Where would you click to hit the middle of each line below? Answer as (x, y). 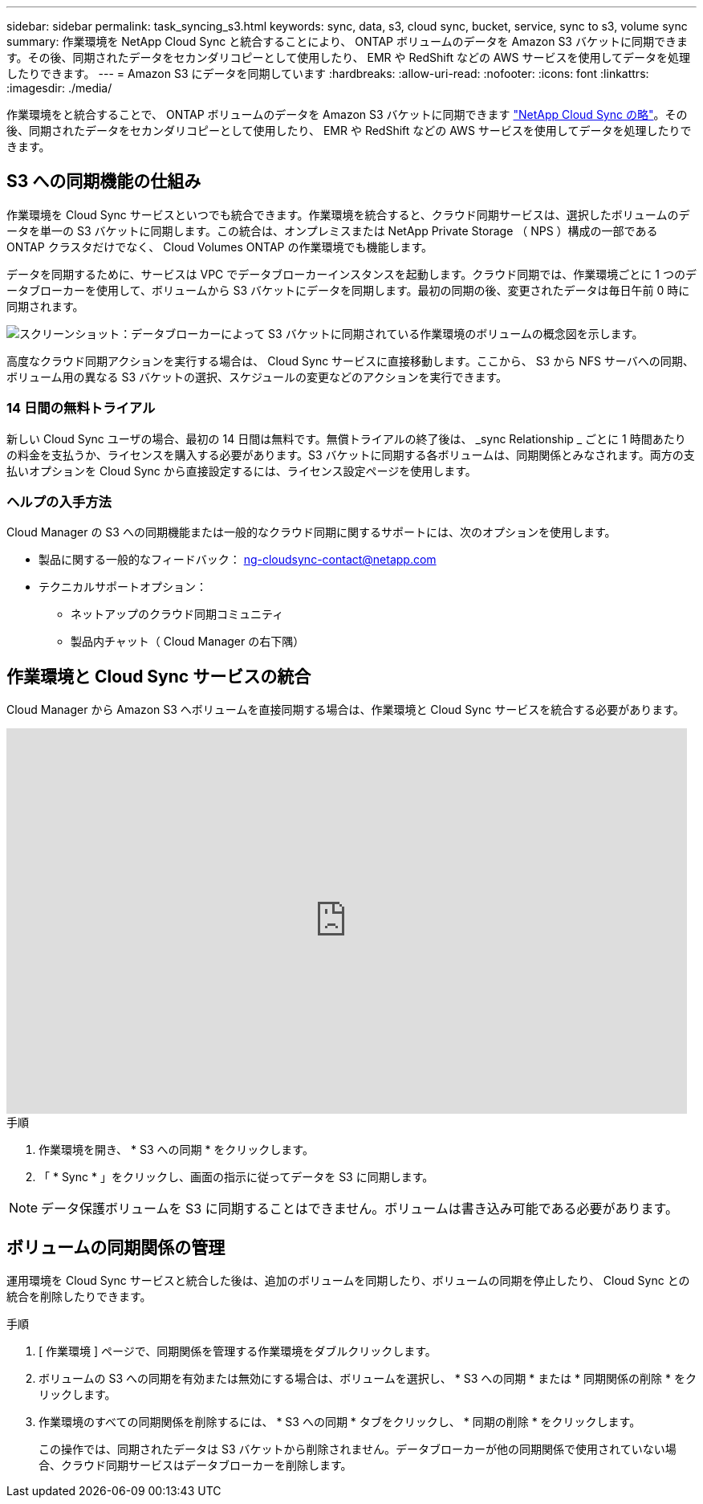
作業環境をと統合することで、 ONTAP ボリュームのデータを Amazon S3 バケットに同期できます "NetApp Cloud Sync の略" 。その (347, 114)
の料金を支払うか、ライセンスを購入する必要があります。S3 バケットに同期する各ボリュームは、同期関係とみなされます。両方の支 (351, 454)
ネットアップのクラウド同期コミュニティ (177, 614)
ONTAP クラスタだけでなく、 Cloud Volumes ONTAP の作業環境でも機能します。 (220, 247)
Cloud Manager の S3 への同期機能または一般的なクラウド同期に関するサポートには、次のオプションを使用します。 (311, 532)
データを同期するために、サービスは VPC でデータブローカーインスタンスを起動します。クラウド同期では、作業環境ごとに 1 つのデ (351, 274)
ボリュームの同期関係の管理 (116, 1247)
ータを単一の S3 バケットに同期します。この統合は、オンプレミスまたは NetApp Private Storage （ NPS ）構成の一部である (332, 230)
